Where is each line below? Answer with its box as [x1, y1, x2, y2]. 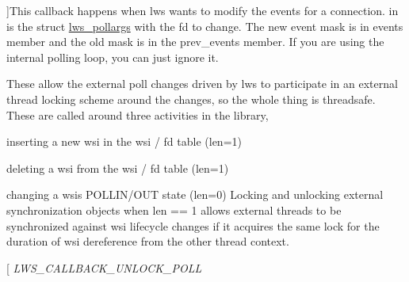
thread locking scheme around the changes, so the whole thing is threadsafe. [6, 90, 376, 107]
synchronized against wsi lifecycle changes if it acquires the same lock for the [6, 217, 380, 234]
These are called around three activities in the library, [6, 106, 269, 123]
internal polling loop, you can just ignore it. [6, 48, 219, 65]
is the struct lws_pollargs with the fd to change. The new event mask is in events [6, 17, 403, 34]
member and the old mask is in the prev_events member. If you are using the [6, 33, 384, 50]
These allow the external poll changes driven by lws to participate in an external [6, 75, 398, 92]
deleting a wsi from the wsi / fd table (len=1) [6, 159, 229, 176]
